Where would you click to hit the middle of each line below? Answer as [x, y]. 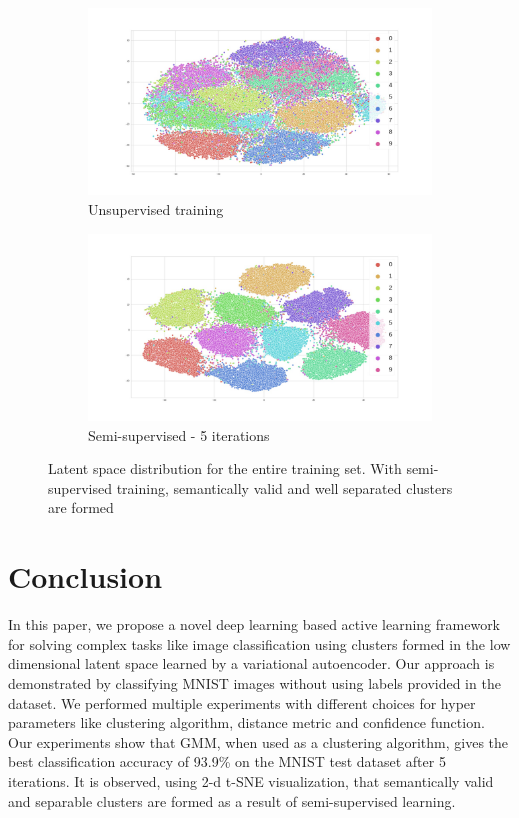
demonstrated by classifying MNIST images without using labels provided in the [254, 682]
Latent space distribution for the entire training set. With [225, 468]
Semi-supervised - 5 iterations [179, 434]
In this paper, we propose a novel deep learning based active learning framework [254, 624]
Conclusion [85, 576]
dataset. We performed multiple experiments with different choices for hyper [242, 702]
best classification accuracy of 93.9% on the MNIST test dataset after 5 [227, 761]
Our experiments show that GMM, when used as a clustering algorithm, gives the [258, 741]
